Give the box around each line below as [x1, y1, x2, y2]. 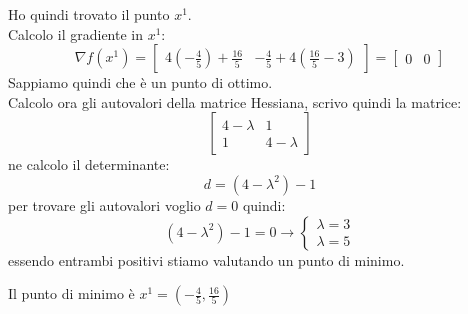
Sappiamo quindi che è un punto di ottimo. [8, 72, 273, 93]
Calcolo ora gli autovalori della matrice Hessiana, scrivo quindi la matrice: [8, 91, 462, 112]
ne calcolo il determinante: [8, 154, 170, 175]
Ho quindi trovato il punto [8, 4, 170, 24]
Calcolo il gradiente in [8, 23, 143, 44]
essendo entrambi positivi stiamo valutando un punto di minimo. [8, 249, 405, 270]
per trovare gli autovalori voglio [8, 194, 201, 215]
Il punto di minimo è [8, 283, 135, 304]
